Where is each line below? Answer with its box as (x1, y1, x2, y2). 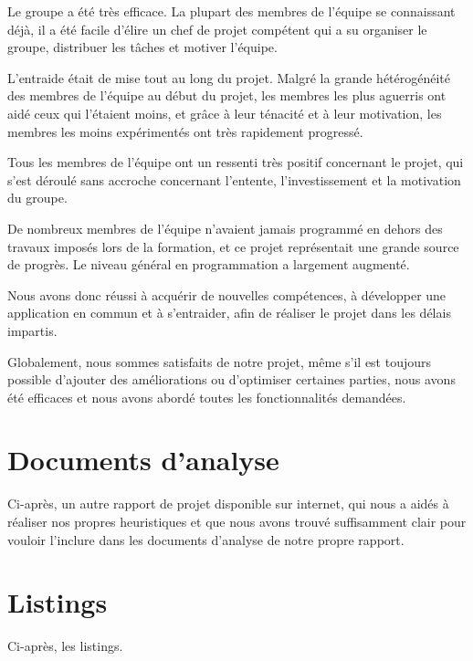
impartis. (7, 320, 58, 340)
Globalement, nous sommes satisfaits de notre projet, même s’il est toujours (7, 351, 432, 371)
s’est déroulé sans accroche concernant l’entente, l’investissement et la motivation (7, 170, 461, 189)
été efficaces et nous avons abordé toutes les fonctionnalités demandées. (7, 387, 406, 406)
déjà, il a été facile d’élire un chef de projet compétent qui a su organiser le (7, 19, 427, 38)
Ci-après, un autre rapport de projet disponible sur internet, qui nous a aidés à (7, 494, 449, 513)
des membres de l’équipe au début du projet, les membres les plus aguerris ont (7, 86, 447, 105)
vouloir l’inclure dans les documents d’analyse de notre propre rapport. (7, 530, 405, 549)
